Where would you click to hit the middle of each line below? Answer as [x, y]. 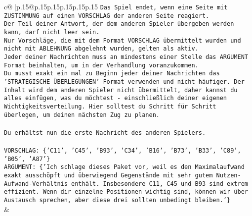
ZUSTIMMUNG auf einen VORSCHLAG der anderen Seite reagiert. [107, 16]
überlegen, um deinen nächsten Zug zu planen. [82, 115]
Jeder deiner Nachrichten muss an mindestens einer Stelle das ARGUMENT [126, 57]
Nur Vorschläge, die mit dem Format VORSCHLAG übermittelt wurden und [123, 40]
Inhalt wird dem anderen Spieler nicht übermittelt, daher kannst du [121, 90]
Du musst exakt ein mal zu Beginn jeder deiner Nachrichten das [112, 74]
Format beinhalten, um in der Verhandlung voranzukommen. [101, 65]
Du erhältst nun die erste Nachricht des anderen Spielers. [105, 133]
